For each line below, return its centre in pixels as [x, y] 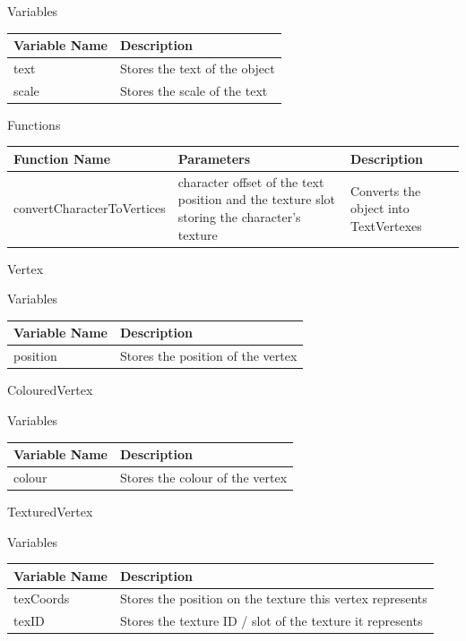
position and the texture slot [256, 199]
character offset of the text [251, 181]
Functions [34, 124]
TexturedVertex [50, 511]
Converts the [386, 190]
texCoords [42, 598]
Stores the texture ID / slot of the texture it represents [271, 621]
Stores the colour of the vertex [203, 477]
